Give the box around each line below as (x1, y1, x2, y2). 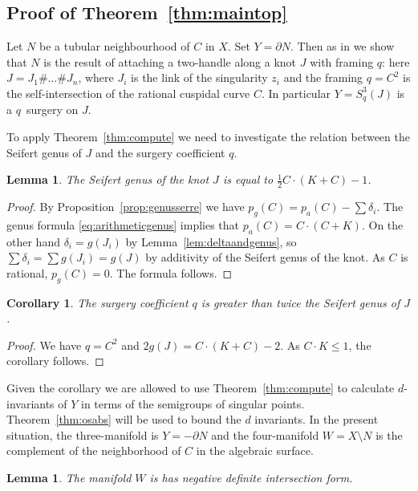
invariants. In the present (254, 411, 379, 428)
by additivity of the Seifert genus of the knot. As (145, 249, 385, 266)
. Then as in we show (290, 38, 395, 55)
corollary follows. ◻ (6, 352, 104, 369)
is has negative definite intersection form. (149, 469, 353, 485)
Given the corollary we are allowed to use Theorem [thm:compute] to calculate (6, 379, 395, 396)
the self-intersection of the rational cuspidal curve (6, 84, 250, 101)
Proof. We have (6, 336, 82, 353)
